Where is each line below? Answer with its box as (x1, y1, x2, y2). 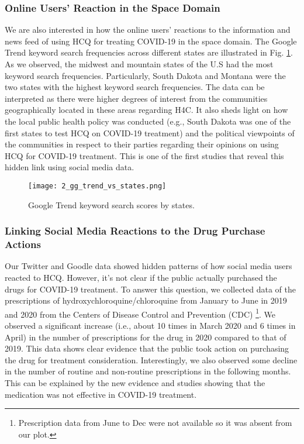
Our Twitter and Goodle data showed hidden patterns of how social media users (5, 260, 292, 272)
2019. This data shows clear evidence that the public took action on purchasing (5, 342, 289, 354)
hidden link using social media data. (5, 161, 134, 173)
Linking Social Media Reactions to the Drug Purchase (5, 223, 265, 238)
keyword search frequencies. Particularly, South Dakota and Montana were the (5, 69, 286, 81)
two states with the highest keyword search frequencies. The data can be (5, 81, 265, 93)
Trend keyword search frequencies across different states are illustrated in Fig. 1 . (5, 46, 293, 58)
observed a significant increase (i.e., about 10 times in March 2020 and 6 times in (5, 319, 296, 331)
